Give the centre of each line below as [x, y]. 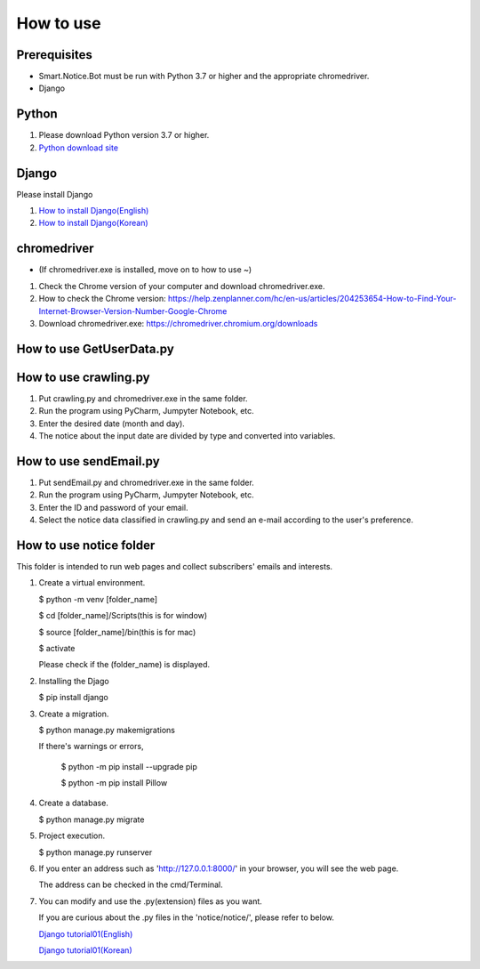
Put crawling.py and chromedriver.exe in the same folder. [143, 398]
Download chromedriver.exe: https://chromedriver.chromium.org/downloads [178, 323]
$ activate [57, 648]
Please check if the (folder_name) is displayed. [124, 665]
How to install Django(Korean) [93, 223]
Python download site [79, 148]
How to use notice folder [86, 545]
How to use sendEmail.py [88, 461]
